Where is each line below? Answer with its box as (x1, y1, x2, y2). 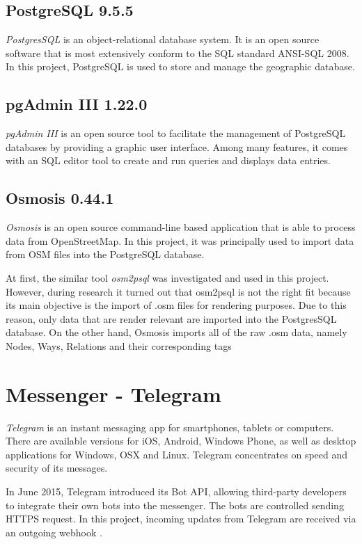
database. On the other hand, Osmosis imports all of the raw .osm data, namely (6, 325, 347, 339)
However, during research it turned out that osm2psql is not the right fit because (6, 284, 351, 298)
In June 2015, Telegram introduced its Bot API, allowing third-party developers (6, 484, 347, 499)
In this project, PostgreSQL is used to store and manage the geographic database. (6, 59, 355, 74)
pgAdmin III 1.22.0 (6, 93, 148, 115)
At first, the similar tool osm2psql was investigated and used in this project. (6, 270, 329, 285)
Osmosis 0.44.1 (6, 187, 114, 209)
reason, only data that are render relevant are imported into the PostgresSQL (6, 311, 337, 326)
